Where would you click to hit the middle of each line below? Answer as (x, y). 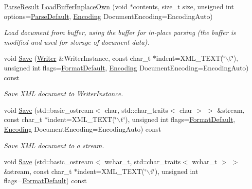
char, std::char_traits (136, 110)
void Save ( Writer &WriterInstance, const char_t (77, 58)
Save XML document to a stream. (54, 145)
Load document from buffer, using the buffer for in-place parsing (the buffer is (120, 32)
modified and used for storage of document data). (77, 42)
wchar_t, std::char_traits (143, 162)
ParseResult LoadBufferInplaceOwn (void (66, 6)
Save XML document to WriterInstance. (63, 94)
